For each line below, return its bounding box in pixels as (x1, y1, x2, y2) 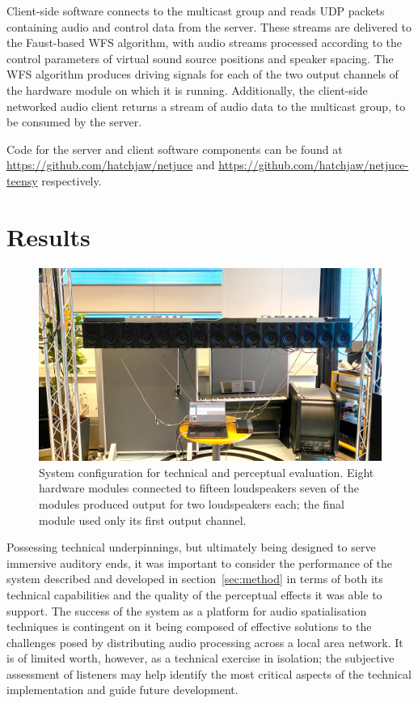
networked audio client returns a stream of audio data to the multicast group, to (6, 97, 406, 114)
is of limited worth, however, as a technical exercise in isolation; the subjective (6, 650, 395, 667)
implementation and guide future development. (6, 681, 239, 698)
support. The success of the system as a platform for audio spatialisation (6, 602, 367, 619)
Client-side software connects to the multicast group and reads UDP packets (6, 2, 385, 19)
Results (6, 219, 91, 253)
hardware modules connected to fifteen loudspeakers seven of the (39, 479, 359, 496)
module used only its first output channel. (39, 511, 247, 528)
